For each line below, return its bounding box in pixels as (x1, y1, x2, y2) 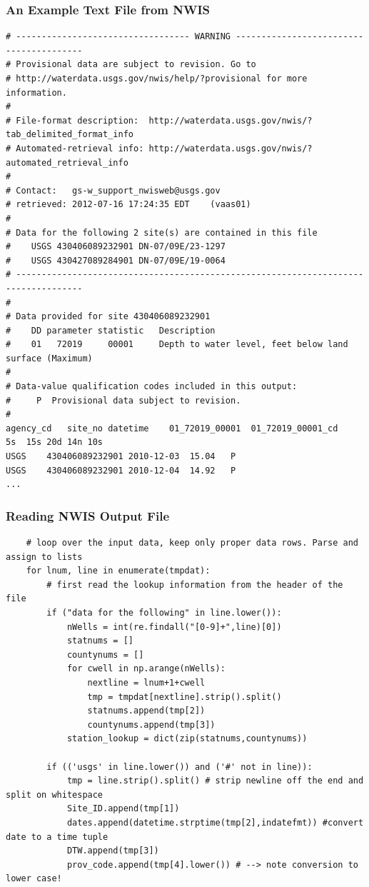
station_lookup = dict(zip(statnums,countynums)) (66, 733, 308, 744)
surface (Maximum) (6, 353, 93, 364)
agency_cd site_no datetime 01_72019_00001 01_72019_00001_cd (6, 423, 338, 434)
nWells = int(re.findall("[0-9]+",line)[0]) (66, 621, 282, 632)
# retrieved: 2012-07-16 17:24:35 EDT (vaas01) (6, 199, 251, 210)
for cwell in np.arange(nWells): (66, 663, 226, 674)
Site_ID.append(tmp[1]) (66, 803, 180, 814)
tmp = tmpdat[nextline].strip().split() (87, 691, 282, 702)
